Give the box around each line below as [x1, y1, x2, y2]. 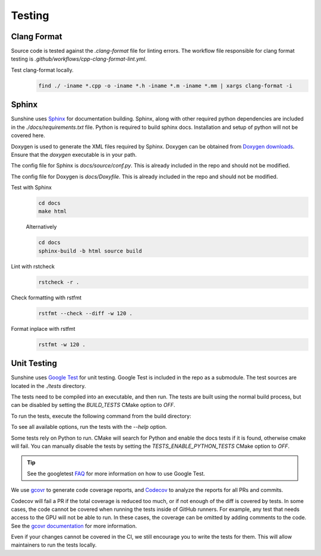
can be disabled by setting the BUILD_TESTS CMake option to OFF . [11, 402, 175, 409]
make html [38, 208, 67, 215]
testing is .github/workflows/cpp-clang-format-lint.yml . [11, 55, 147, 62]
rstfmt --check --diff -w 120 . [38, 309, 133, 317]
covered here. [11, 132, 46, 139]
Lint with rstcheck [11, 263, 55, 270]
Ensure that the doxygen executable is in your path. [11, 151, 137, 158]
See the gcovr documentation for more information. [11, 522, 137, 529]
